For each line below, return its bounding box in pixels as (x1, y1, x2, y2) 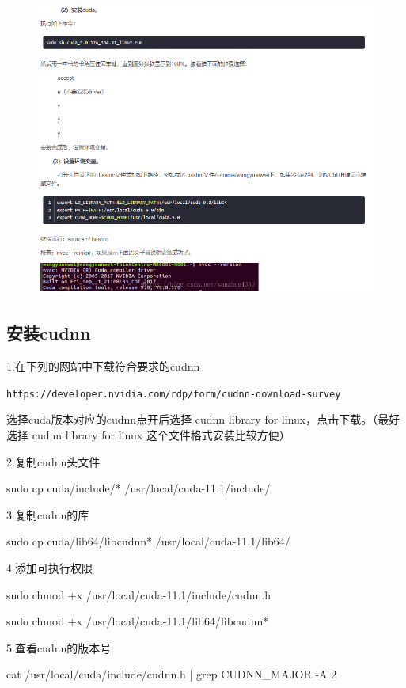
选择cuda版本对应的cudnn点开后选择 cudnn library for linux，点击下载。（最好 (6, 411, 400, 428)
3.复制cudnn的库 (6, 506, 89, 523)
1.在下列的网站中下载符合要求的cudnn (6, 358, 200, 374)
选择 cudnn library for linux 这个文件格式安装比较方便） (6, 427, 290, 443)
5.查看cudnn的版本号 (6, 639, 112, 656)
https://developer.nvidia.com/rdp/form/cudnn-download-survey (6, 388, 341, 400)
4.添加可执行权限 (6, 560, 93, 576)
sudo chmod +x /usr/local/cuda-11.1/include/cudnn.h (6, 586, 271, 602)
